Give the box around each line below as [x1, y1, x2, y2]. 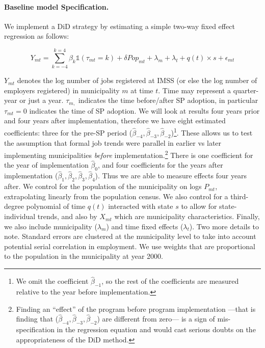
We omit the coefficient [16, 276, 89, 286]
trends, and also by [37, 211, 97, 222]
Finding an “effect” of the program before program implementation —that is [16, 303, 256, 314]
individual [4, 211, 36, 222]
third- [230, 191, 249, 201]
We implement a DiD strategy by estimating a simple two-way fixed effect [4, 20, 235, 31]
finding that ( [16, 313, 59, 324]
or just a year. [19, 95, 64, 105]
